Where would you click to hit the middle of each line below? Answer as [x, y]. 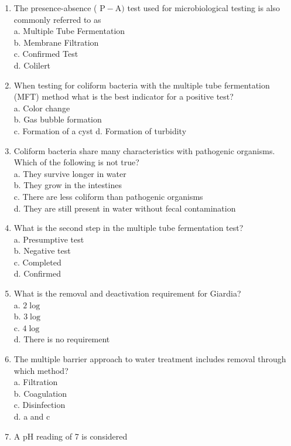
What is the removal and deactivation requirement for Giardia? [127, 293]
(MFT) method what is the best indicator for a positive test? [124, 96]
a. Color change [42, 108]
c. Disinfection [40, 405]
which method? [41, 370]
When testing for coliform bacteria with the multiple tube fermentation [142, 85]
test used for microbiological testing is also [204, 8]
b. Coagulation [40, 393]
